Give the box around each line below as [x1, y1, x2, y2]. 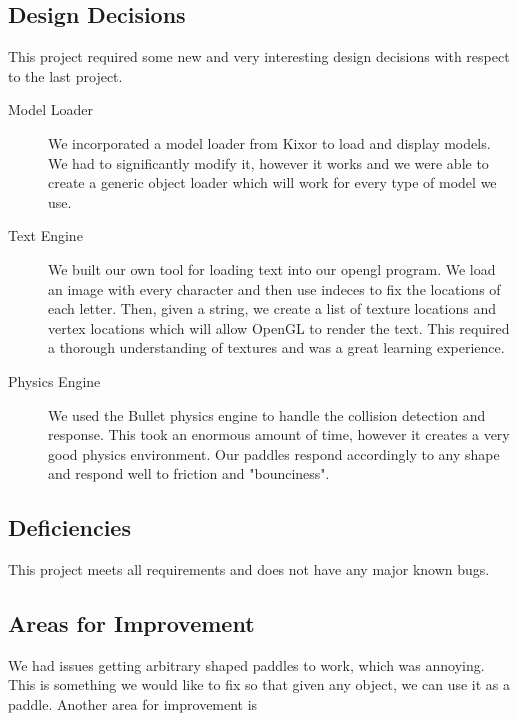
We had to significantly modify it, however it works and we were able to [48, 152, 489, 173]
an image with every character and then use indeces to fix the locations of [48, 278, 501, 299]
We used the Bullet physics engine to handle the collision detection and [48, 404, 486, 425]
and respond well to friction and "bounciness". [48, 463, 330, 484]
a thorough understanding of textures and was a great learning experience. [48, 337, 505, 358]
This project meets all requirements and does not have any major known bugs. [8, 559, 490, 580]
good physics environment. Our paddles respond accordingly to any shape [48, 443, 500, 464]
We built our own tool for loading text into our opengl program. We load [48, 258, 496, 279]
